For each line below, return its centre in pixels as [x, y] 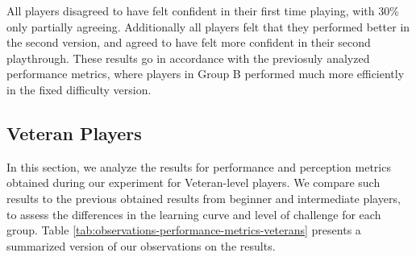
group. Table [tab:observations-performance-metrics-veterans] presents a [184, 230]
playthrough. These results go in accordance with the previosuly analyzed [188, 58]
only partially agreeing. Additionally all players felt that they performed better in [208, 26]
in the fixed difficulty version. [79, 89]
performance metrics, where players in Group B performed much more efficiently [206, 74]
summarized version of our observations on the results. [141, 245]
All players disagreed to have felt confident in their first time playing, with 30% [203, 10]
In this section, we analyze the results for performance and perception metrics [199, 166]
